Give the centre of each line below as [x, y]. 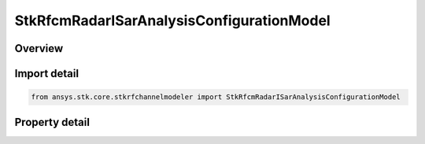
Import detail [46, 74]
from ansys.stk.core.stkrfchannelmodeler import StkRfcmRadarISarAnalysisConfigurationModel [216, 97]
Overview [39, 48]
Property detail [52, 122]
